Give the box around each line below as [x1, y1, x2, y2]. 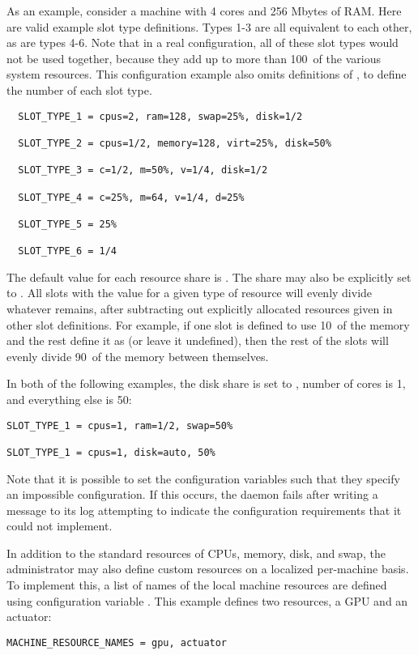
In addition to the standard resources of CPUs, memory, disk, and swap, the [6, 544, 386, 561]
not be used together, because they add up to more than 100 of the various [6, 49, 381, 66]
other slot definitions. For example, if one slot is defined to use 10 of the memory [6, 316, 410, 333]
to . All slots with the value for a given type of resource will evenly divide [6, 284, 373, 301]
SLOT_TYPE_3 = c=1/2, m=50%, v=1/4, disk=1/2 [18, 164, 268, 177]
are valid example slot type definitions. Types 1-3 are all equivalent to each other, [6, 18, 412, 35]
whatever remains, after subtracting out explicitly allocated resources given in [6, 300, 393, 317]
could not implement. [6, 517, 113, 534]
